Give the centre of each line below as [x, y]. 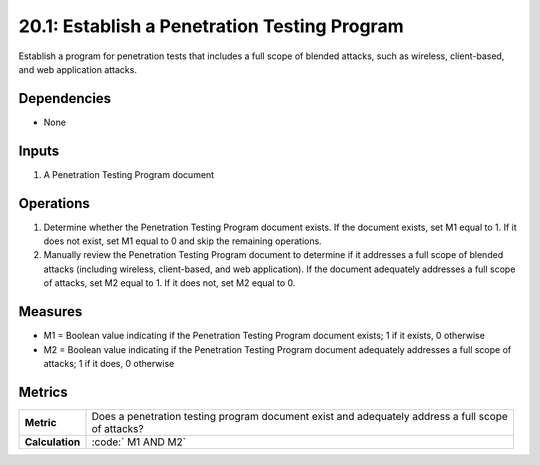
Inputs [39, 150]
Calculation [52, 442]
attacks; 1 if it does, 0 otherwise [109, 363]
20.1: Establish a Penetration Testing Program [211, 26]
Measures [50, 311]
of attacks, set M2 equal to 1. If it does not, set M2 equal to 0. [169, 283]
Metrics [43, 391]
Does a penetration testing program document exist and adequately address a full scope [300, 416]
